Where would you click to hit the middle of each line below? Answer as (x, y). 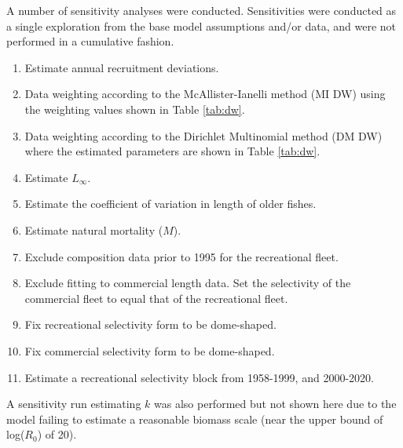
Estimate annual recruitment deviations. (122, 67)
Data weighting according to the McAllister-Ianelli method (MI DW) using (205, 94)
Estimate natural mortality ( (94, 229)
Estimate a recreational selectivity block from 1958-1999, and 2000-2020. (199, 377)
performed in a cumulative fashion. (90, 41)
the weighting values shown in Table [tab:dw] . (135, 109)
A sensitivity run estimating (74, 404)
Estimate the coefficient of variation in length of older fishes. (170, 204)
